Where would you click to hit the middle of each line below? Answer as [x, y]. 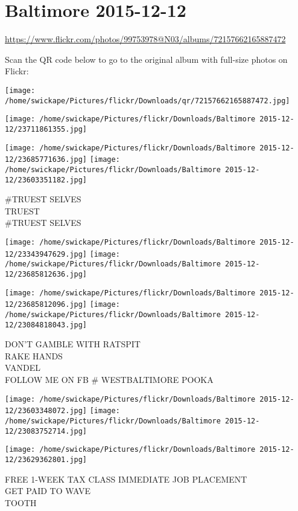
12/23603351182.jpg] [46, 180]
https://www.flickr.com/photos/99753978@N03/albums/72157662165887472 [145, 39]
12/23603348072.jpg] [46, 411]
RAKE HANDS [34, 355]
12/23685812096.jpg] [46, 305]
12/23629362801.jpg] [46, 459]
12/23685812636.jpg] [46, 274]
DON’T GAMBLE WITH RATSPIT [73, 344]
